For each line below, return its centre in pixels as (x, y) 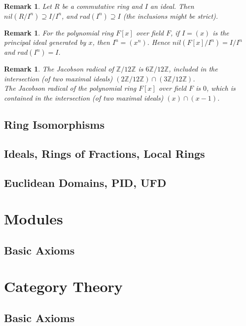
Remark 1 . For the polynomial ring (59, 32)
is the (221, 32)
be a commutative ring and (102, 6)
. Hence (158, 42)
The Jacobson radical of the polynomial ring (70, 88)
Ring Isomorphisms (54, 124)
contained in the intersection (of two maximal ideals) (84, 97)
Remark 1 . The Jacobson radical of (59, 69)
